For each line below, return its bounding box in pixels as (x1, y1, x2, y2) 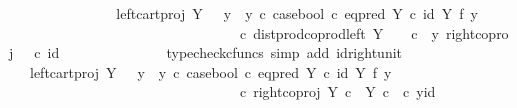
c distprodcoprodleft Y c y (239, 22, 439, 43)
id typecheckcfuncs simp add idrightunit (47, 42, 403, 63)
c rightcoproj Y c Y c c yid (239, 81, 436, 102)
